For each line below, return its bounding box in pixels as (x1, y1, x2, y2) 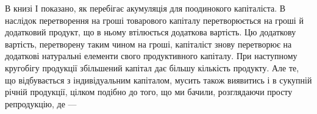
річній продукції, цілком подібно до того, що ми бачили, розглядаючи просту (5, 85, 293, 98)
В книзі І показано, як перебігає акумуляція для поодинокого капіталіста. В (5, 2, 286, 14)
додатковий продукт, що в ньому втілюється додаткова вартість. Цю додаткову (5, 26, 296, 38)
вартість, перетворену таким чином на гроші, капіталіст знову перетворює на (5, 37, 292, 50)
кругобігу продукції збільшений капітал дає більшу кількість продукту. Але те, (5, 61, 299, 74)
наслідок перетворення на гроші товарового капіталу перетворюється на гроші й (5, 13, 304, 26)
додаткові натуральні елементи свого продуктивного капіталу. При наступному (5, 49, 297, 62)
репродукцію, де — (5, 97, 77, 110)
